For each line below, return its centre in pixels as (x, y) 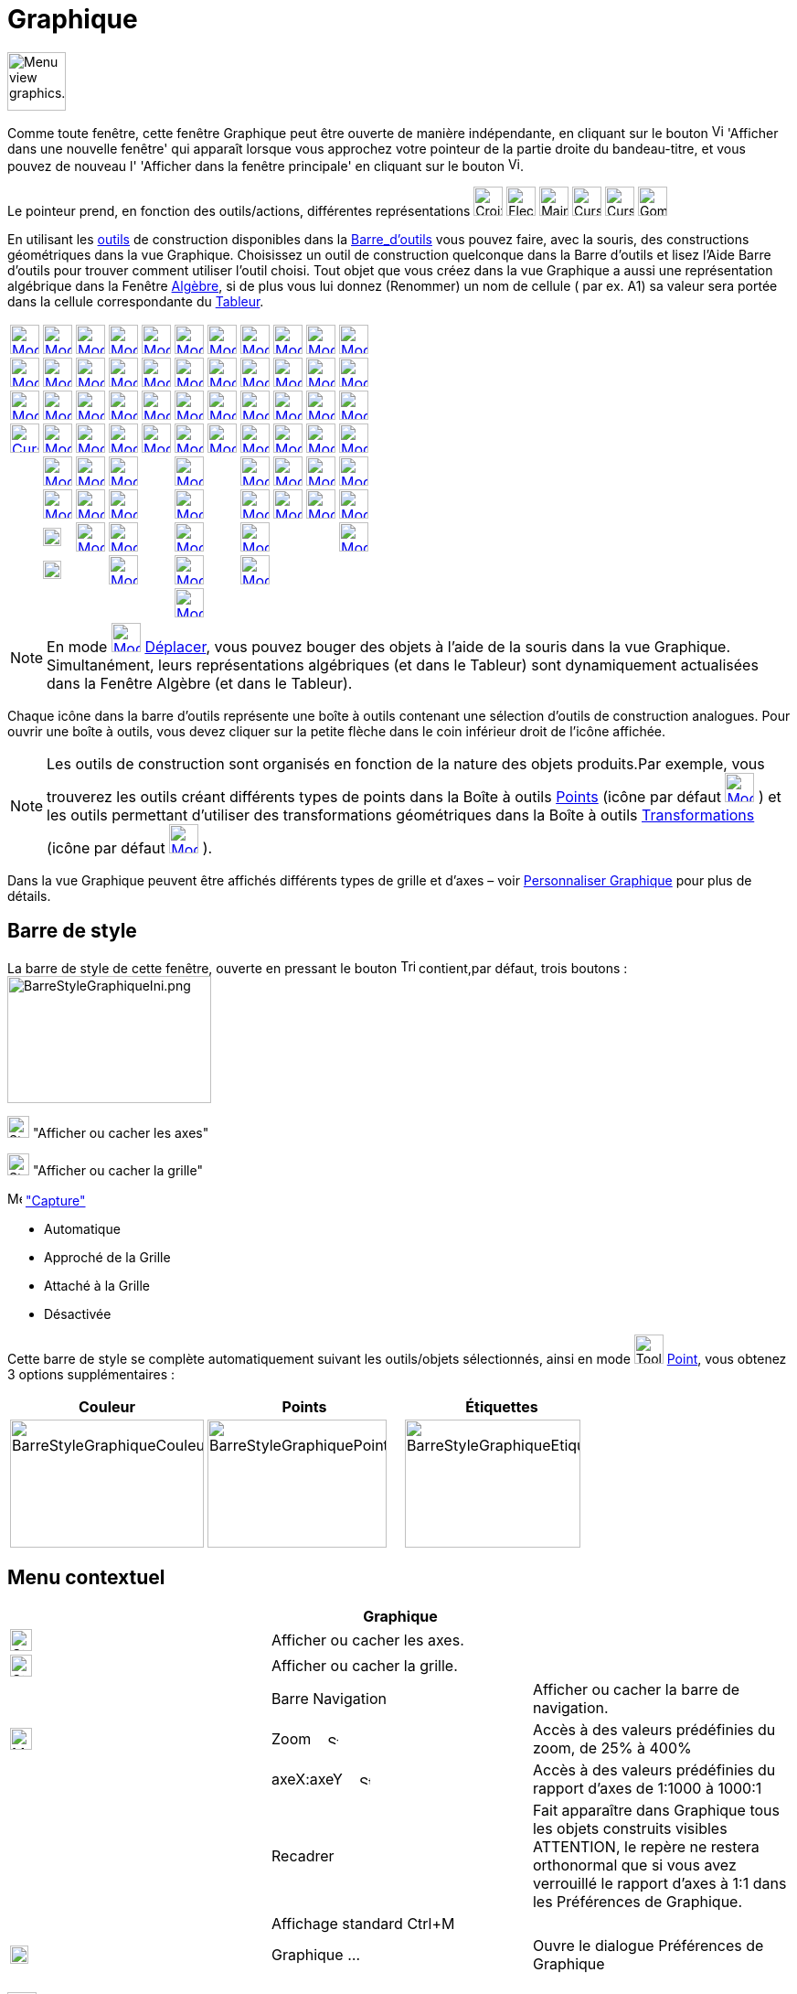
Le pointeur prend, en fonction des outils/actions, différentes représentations (239, 210)
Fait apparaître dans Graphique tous (656, 1811)
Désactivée (78, 1313)
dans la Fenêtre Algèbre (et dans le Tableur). (200, 683)
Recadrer (303, 1856)
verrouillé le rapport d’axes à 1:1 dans (659, 1884)
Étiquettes (502, 1406)
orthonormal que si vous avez (634, 1865)
